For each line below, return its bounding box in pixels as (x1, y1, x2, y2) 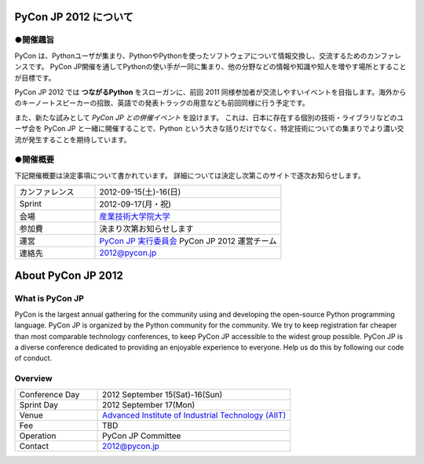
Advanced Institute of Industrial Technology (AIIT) (102, 409, 287, 420)
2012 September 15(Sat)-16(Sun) (102, 389, 223, 400)
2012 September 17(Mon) (102, 399, 196, 410)
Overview (14, 373, 53, 384)
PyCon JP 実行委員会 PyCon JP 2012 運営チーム (99, 236, 277, 247)
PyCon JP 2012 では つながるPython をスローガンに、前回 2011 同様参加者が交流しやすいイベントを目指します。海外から (14, 87, 407, 97)
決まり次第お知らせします (99, 224, 194, 235)
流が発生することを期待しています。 (14, 134, 131, 144)
